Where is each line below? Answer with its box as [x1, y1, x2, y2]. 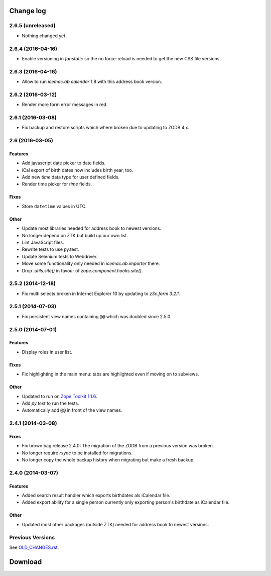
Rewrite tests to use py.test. [22, 246, 80, 252]
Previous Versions [9, 534, 55, 541]
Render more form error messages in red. [22, 102, 108, 108]
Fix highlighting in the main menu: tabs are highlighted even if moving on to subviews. [22, 371, 199, 377]
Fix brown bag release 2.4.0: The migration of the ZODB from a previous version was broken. [22, 443, 214, 449]
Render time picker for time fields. [22, 181, 92, 187]
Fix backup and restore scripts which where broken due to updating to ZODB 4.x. [22, 125, 190, 131]
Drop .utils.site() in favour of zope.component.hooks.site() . [22, 267, 143, 273]
